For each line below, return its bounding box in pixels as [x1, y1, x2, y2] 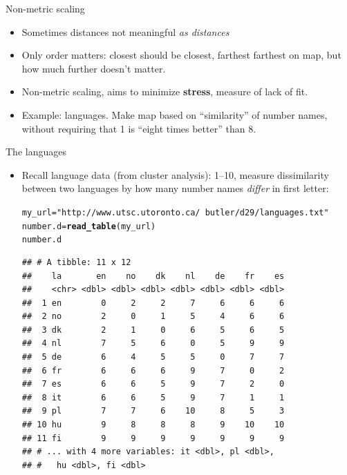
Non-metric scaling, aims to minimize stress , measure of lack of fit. [21, 84, 308, 99]
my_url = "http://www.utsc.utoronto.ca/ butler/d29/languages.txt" [21, 207, 329, 217]
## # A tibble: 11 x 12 [21, 257, 131, 267]
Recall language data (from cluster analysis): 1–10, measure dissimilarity [21, 167, 329, 182]
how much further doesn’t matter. [21, 61, 166, 75]
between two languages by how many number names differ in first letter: [21, 181, 329, 195]
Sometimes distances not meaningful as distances [21, 24, 229, 39]
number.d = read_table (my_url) [21, 221, 156, 231]
